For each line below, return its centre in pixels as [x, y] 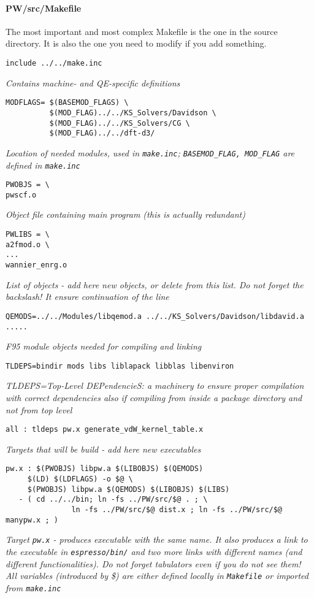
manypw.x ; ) [32, 520]
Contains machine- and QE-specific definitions [93, 82]
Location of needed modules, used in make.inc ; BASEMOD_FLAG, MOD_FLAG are [150, 152]
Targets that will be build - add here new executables [103, 449]
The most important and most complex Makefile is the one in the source [142, 31]
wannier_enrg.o [36, 265]
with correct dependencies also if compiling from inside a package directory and [154, 398]
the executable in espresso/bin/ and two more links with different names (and [154, 552]
